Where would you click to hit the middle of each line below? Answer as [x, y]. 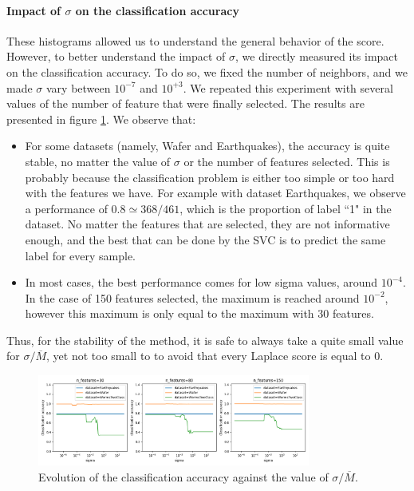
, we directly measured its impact [317, 56]
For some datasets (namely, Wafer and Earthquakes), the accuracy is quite [207, 146]
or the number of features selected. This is [287, 161]
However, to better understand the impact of [116, 56]
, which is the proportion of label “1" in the [286, 208]
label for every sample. [81, 255]
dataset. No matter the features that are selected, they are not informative [207, 224]
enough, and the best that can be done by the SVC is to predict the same [205, 239]
